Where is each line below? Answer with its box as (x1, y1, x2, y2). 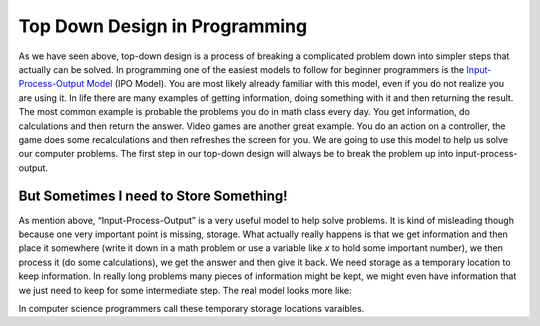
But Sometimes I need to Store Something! (18, 188, 289, 205)
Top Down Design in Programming (18, 15, 308, 37)
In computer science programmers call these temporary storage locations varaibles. (18, 302, 365, 314)
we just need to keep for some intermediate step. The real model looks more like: (18, 284, 352, 296)
